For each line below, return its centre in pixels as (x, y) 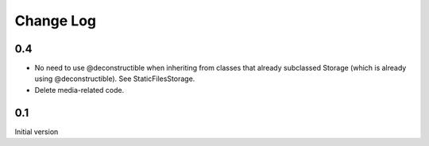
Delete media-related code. (79, 90)
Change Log (56, 21)
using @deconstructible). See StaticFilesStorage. (115, 79)
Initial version (37, 132)
